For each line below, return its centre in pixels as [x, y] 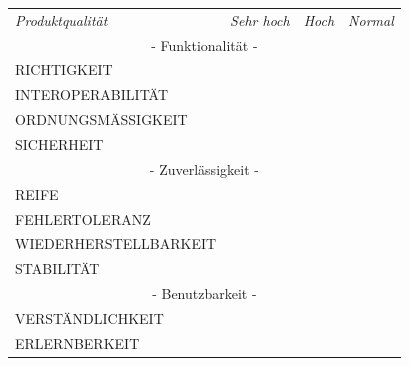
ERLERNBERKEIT [77, 342]
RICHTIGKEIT [64, 69]
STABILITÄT [57, 268]
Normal [371, 19]
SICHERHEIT [59, 143]
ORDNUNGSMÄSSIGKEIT [101, 119]
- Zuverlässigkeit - [204, 168]
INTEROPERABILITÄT [92, 94]
